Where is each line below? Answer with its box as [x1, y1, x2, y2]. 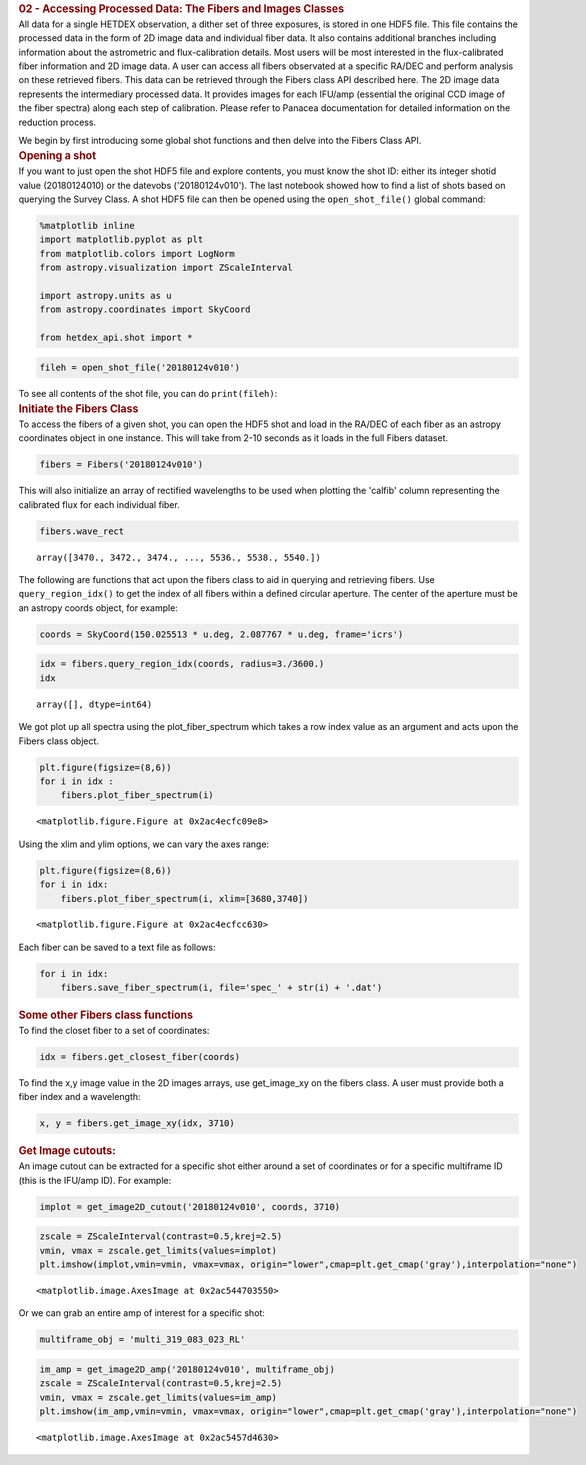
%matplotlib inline [39, 220, 135, 232]
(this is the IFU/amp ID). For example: [18, 1174, 172, 1186]
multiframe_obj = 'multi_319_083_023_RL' [39, 1334, 246, 1345]
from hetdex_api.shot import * [39, 332, 194, 344]
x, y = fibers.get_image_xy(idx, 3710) [39, 1118, 235, 1129]
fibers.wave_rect [39, 525, 125, 537]
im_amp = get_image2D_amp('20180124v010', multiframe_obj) [39, 1363, 335, 1375]
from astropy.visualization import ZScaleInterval [39, 262, 294, 274]
